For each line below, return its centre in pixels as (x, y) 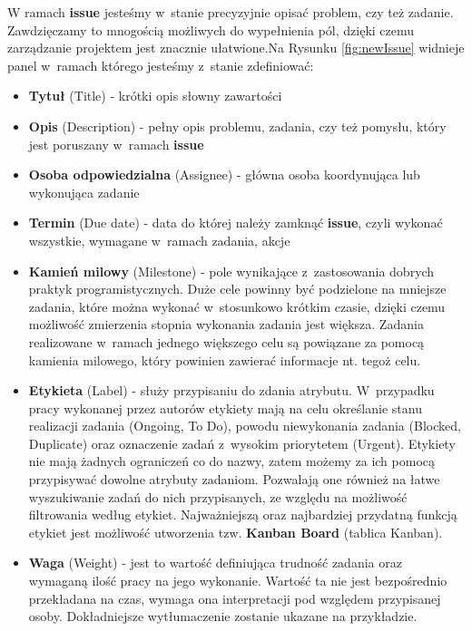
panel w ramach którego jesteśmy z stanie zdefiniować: (161, 65)
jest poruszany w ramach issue (116, 144)
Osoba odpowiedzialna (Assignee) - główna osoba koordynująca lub (224, 175)
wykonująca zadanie (84, 192)
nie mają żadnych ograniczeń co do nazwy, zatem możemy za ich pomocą (231, 461)
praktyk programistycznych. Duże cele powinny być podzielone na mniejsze (237, 289)
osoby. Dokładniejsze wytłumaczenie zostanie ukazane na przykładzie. (223, 616)
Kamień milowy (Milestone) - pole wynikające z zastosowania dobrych (231, 271)
